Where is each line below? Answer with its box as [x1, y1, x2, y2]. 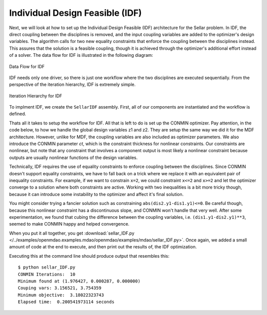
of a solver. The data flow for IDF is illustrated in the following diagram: [9, 52, 153, 58]
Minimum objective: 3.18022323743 [18, 292, 104, 298]
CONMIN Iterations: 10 [18, 272, 76, 277]
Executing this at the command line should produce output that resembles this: [9, 253, 170, 259]
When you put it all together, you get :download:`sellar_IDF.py [9, 230, 134, 236]
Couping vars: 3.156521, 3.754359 [18, 285, 101, 291]
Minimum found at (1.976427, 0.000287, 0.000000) [18, 278, 141, 284]
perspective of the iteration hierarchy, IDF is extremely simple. [9, 81, 136, 87]
